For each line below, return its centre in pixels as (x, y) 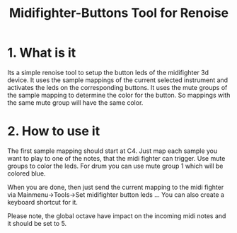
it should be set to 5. (37, 223)
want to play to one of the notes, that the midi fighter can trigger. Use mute (116, 158)
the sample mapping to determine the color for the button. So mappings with (119, 95)
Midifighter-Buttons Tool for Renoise (119, 13)
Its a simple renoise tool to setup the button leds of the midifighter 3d (108, 72)
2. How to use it (54, 131)
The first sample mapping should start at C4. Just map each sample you (112, 151)
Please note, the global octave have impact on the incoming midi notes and (117, 216)
